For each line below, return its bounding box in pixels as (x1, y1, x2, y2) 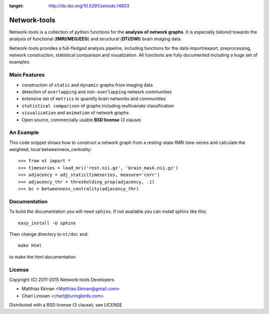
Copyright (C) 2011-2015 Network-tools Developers (9, 277, 115, 283)
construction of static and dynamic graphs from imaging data (21, 82, 153, 88)
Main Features (9, 71, 45, 78)
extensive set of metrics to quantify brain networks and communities (21, 96, 166, 102)
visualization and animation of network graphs (21, 110, 129, 116)
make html (18, 243, 42, 249)
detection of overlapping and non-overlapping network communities (21, 89, 172, 95)
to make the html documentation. (9, 254, 77, 260)
